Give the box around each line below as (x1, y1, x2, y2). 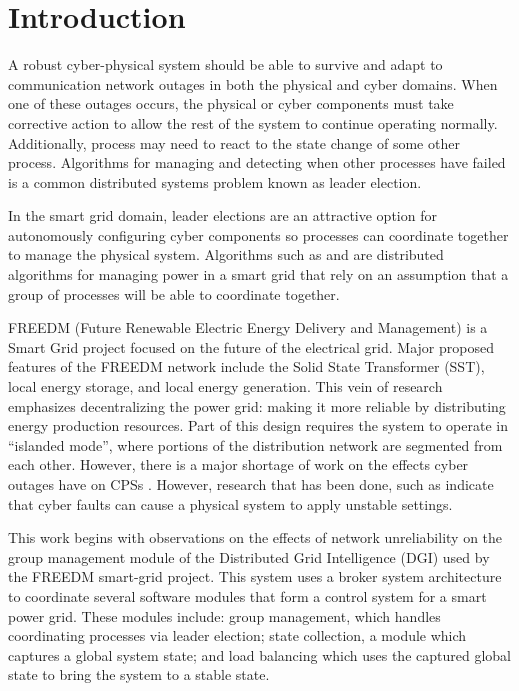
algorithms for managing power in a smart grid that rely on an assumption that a (8, 264, 509, 285)
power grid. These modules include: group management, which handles (8, 605, 441, 626)
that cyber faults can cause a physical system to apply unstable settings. (8, 493, 453, 514)
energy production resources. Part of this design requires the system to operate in (8, 415, 508, 436)
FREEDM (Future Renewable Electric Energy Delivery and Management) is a (8, 317, 488, 338)
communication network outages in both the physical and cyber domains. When (8, 73, 498, 94)
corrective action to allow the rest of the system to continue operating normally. (8, 112, 498, 133)
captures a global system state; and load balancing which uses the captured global (8, 644, 511, 665)
